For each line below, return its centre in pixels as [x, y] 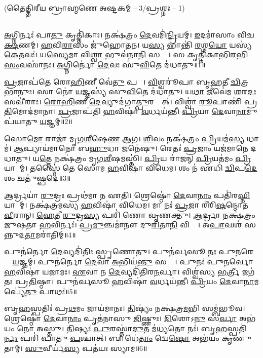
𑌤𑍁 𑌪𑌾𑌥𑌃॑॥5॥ [51, 291]
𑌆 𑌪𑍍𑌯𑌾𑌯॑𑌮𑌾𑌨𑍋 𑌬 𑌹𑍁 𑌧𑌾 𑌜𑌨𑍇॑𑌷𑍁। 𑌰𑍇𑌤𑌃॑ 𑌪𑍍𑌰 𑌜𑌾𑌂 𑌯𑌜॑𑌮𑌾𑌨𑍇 [131, 148]
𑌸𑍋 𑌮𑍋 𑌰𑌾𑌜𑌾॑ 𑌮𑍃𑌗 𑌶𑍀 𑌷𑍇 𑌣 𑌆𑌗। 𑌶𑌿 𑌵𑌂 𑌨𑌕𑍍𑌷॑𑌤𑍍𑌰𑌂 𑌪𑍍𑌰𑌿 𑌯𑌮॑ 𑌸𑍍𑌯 [124, 138]
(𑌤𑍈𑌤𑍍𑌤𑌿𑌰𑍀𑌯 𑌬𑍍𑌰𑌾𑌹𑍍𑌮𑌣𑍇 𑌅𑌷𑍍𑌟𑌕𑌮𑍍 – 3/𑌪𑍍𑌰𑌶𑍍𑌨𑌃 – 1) [95, 8]
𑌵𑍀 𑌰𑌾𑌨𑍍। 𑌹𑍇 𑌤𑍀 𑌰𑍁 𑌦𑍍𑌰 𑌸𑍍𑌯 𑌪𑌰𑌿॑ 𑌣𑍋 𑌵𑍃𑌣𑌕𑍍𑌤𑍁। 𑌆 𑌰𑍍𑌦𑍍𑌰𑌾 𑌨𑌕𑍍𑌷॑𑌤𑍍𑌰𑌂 [130, 214]
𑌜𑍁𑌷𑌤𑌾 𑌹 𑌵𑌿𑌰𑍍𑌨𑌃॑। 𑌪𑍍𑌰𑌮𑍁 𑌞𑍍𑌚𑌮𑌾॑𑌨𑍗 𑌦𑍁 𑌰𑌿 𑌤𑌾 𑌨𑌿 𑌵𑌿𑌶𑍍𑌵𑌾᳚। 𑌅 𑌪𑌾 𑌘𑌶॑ [123, 225]
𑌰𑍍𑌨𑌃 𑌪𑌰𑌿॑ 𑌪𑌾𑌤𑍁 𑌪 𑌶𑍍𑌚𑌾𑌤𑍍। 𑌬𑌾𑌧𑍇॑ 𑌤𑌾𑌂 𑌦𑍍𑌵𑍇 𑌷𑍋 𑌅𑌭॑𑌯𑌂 [112, 338]
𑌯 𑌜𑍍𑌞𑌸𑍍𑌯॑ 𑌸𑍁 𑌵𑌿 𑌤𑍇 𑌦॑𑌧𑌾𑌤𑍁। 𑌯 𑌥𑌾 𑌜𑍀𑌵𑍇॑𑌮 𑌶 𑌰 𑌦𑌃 [166, 91]
